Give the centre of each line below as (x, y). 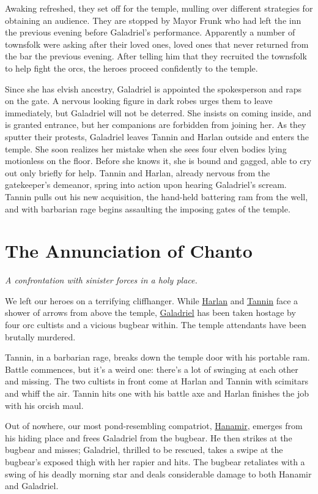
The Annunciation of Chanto (129, 251)
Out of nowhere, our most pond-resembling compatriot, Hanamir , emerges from (154, 426)
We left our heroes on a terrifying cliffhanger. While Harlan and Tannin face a (152, 300)
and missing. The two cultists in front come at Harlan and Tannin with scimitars (157, 381)
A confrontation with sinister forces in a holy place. (101, 280)
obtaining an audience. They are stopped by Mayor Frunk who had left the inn (153, 20)
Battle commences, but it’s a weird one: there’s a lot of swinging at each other (152, 369)
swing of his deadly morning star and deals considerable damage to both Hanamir (158, 473)
